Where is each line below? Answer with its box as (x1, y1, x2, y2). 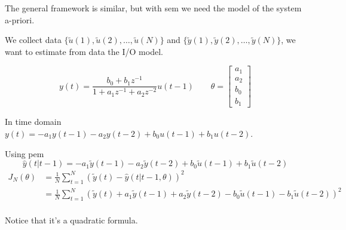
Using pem (5, 147, 44, 160)
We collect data (5, 33, 62, 46)
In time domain (5, 115, 62, 128)
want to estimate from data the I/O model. (5, 45, 163, 57)
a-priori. (5, 13, 35, 26)
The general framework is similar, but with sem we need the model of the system (5, 2, 302, 14)
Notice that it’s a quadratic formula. (5, 214, 138, 226)
